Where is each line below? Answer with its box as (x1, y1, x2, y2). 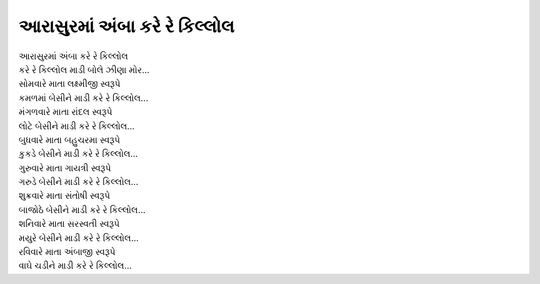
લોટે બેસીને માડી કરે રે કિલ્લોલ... (18, 120, 135, 132)
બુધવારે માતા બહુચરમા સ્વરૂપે (18, 133, 121, 145)
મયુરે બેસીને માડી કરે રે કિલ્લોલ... (18, 231, 139, 244)
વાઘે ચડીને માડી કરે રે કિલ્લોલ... (18, 260, 132, 272)
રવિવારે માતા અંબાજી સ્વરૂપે (18, 246, 116, 258)
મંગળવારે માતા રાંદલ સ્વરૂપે (18, 106, 113, 118)
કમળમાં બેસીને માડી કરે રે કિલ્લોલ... (18, 91, 149, 104)
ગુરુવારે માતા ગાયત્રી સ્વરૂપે (18, 161, 112, 174)
